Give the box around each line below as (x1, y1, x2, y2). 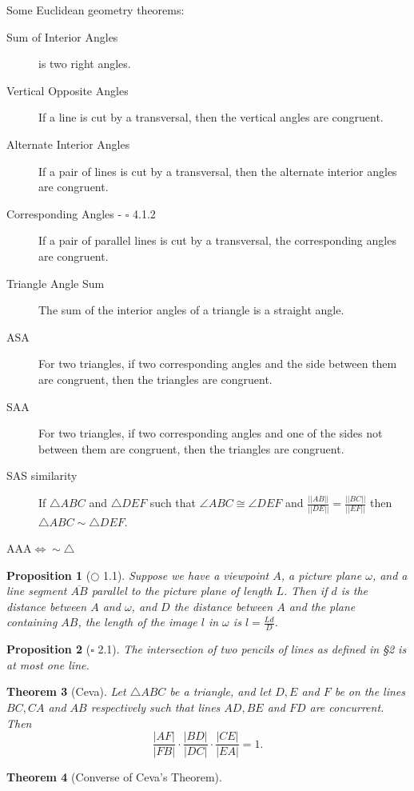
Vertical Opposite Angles (6, 82, 129, 98)
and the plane (289, 597, 356, 614)
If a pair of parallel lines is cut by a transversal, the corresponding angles (38, 232, 396, 249)
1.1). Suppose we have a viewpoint (103, 566, 269, 583)
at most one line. (6, 656, 90, 673)
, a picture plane (281, 566, 362, 583)
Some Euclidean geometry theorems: (6, 2, 185, 18)
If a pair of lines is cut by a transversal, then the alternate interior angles (38, 162, 397, 179)
